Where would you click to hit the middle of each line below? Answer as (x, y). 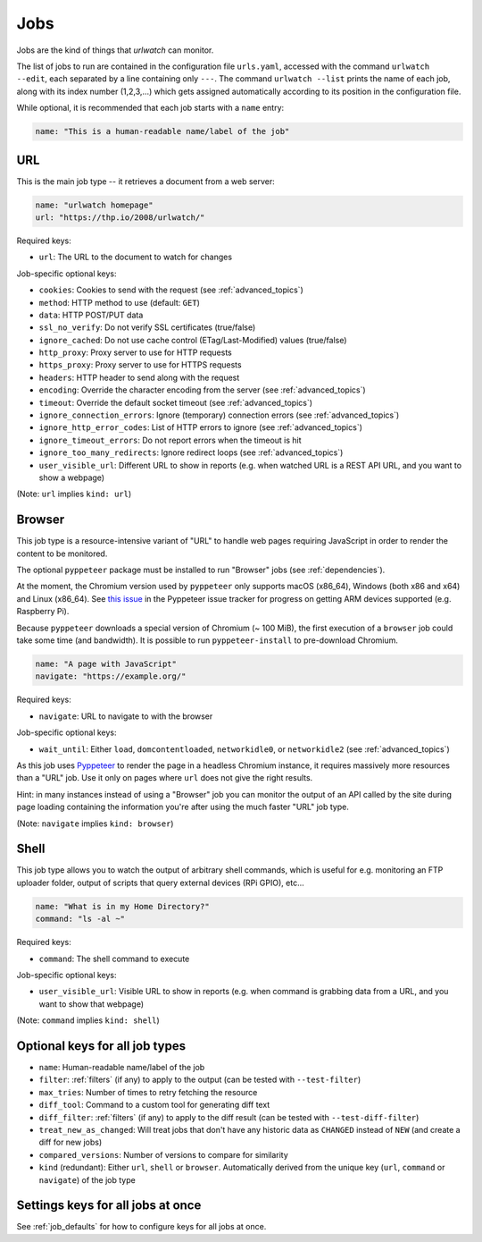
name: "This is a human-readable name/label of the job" (162, 131)
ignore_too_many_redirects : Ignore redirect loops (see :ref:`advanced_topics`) (191, 452)
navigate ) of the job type (87, 1179)
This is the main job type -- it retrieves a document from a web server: (146, 181)
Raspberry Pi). (43, 612)
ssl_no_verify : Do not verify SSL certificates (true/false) (147, 327)
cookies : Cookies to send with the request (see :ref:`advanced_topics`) (171, 290)
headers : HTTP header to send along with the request (139, 377)
